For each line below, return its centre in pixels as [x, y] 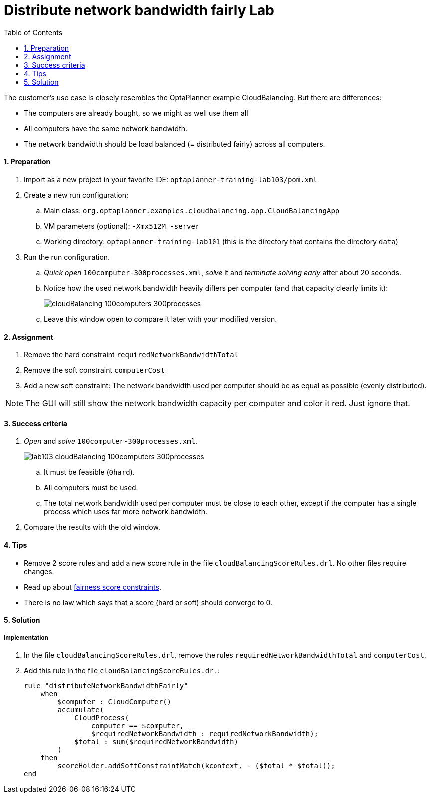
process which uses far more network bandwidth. [126, 512]
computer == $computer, [137, 726]
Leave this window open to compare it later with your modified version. [161, 319]
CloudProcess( [102, 718]
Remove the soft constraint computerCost [95, 370]
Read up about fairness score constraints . [93, 587]
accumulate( [81, 710]
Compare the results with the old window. [92, 527]
